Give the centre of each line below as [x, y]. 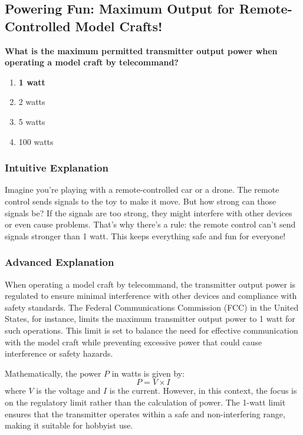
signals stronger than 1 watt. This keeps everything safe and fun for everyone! [145, 235]
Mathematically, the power [53, 373]
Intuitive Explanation [57, 168]
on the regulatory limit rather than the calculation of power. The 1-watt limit [145, 402]
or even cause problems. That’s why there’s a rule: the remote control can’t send [150, 224]
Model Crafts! [119, 26]
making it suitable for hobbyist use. [69, 425]
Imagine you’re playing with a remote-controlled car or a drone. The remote [142, 190]
